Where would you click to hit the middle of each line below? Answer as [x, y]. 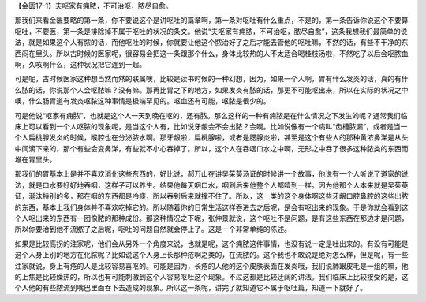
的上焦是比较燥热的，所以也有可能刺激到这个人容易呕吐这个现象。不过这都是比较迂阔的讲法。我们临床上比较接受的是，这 [211, 277]
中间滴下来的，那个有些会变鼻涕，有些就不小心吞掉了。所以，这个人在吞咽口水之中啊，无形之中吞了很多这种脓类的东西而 [211, 148]
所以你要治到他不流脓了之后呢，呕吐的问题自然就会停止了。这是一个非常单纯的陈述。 [153, 229]
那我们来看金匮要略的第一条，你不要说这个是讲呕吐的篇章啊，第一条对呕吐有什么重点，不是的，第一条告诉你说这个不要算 [211, 21]
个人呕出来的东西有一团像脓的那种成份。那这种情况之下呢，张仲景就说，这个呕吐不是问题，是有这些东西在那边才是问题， [211, 218]
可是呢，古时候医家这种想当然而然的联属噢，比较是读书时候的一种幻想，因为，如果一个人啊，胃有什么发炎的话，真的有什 [211, 79]
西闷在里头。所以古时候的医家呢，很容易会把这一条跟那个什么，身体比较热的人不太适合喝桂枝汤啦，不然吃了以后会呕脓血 [211, 53]
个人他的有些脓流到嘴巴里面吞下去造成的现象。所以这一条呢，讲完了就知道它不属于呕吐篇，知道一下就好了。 [191, 288]
